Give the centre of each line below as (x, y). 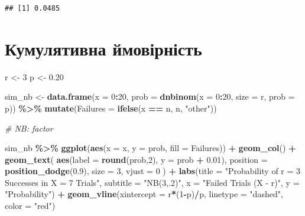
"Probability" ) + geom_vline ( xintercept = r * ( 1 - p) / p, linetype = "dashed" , (144, 194)
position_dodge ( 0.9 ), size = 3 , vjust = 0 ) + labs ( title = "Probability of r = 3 (153, 171)
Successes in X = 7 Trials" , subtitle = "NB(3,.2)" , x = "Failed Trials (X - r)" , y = (152, 182)
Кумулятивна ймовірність (103, 48)
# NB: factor (29, 128)
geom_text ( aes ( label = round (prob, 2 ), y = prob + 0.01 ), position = (136, 159)
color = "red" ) (30, 206)
